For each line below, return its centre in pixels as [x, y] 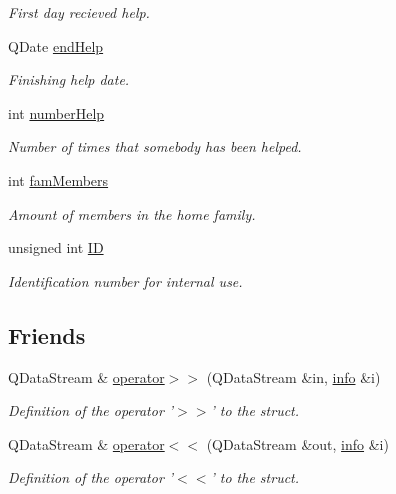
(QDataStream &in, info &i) [293, 376]
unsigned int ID [56, 247]
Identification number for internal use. [125, 280]
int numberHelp [56, 112]
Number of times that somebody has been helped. [155, 146]
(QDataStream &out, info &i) [297, 443]
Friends [47, 334]
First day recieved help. [79, 12]
